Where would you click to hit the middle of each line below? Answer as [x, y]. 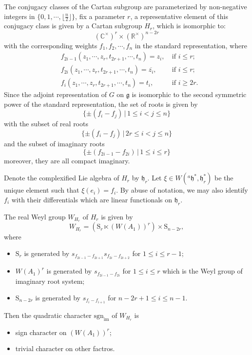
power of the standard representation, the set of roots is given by [101, 104]
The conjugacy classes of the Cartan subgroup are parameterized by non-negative [126, 6]
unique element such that [42, 190]
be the [224, 178]
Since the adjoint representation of [55, 94]
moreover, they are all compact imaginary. [67, 160]
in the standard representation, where [191, 45]
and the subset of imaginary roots [54, 143]
